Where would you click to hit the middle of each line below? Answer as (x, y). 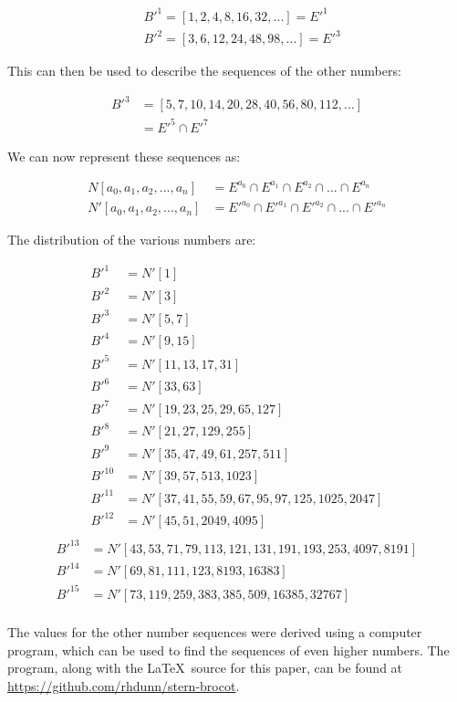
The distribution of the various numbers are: (132, 240)
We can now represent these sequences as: (124, 156)
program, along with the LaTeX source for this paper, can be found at (205, 668)
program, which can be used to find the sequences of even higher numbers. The (228, 650)
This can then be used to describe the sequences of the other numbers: (204, 71)
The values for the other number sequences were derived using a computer (215, 632)
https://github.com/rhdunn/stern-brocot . (124, 685)
